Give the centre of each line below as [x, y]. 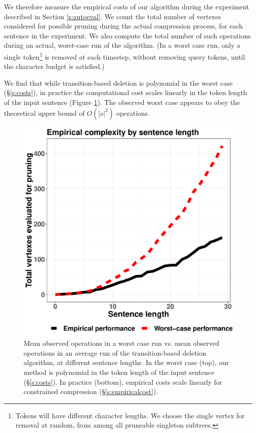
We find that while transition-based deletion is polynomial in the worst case [118, 83]
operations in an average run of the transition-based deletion [115, 352]
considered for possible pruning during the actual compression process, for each [123, 26]
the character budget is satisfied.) [54, 66]
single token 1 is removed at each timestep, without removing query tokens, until [125, 56]
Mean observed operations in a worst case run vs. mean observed [122, 343]
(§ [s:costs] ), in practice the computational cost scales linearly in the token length [126, 92]
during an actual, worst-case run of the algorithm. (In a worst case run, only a [122, 45]
